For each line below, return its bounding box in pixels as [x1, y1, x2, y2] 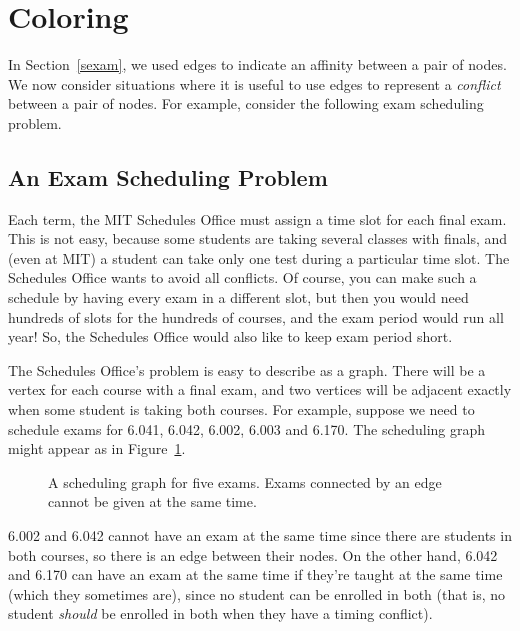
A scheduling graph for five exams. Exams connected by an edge [48, 471, 442, 492]
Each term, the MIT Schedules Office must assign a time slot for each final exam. [8, 208, 507, 229]
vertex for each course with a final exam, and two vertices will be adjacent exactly [8, 379, 512, 400]
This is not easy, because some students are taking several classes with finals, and [8, 228, 508, 249]
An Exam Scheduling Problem [8, 161, 328, 192]
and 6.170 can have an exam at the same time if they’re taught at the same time [8, 564, 503, 585]
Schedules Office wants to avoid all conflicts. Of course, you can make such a [8, 267, 477, 288]
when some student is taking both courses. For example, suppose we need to [8, 399, 475, 420]
